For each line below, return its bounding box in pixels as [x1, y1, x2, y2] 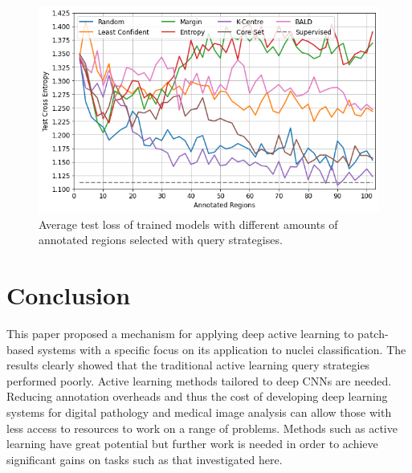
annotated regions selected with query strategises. [39, 231, 283, 248]
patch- [357, 324, 389, 341]
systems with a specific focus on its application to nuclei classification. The [37, 340, 406, 357]
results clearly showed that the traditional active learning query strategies [6, 357, 370, 373]
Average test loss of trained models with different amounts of [39, 215, 338, 232]
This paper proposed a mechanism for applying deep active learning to [6, 324, 354, 341]
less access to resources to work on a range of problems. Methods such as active [6, 419, 398, 436]
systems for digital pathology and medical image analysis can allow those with [6, 403, 392, 420]
